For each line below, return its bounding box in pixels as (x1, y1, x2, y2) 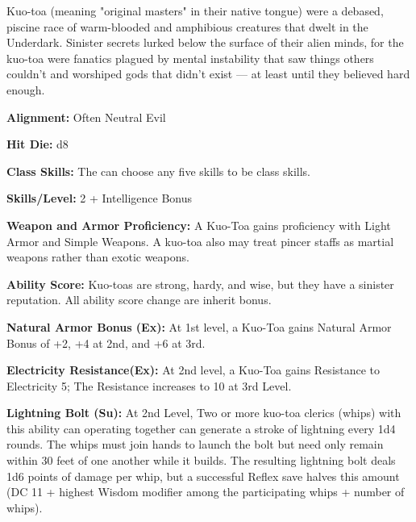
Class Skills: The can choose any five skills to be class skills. (6, 162, 310, 179)
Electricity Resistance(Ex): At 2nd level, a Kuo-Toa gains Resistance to (6, 361, 381, 378)
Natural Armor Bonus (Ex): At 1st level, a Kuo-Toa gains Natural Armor (6, 318, 392, 335)
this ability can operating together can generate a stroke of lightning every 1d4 (6, 420, 396, 436)
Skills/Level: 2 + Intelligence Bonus (6, 190, 193, 207)
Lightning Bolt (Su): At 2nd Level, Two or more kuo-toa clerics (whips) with (6, 404, 401, 421)
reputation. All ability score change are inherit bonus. (6, 291, 272, 308)
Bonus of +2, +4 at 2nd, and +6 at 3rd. (6, 334, 206, 351)
